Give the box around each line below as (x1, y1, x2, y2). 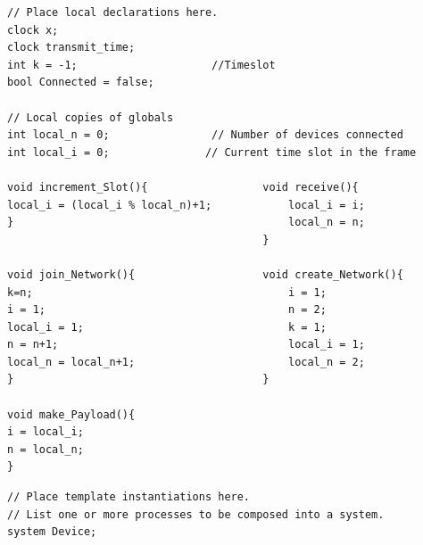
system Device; (7, 525, 97, 539)
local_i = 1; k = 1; (7, 320, 327, 334)
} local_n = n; (7, 216, 365, 229)
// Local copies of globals (7, 111, 174, 124)
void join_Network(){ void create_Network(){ (7, 268, 403, 281)
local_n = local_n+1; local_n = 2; (7, 355, 365, 368)
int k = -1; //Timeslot (7, 58, 276, 71)
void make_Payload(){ (7, 408, 136, 421)
